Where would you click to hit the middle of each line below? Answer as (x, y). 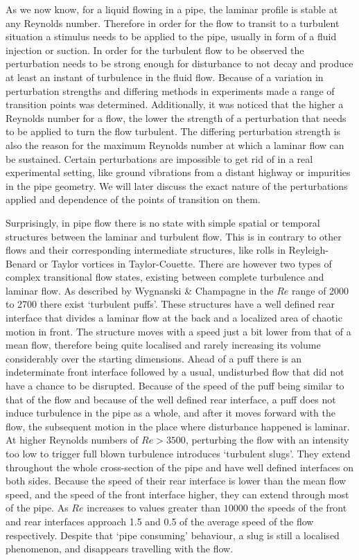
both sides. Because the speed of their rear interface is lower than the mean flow (176, 481)
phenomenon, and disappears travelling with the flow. (120, 549)
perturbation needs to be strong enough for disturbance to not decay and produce (179, 63)
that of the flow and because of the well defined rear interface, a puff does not (171, 399)
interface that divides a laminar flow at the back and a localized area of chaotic (174, 318)
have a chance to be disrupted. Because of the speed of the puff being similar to (175, 386)
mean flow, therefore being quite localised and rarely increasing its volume (163, 345)
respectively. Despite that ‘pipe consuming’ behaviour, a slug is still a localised (173, 535)
